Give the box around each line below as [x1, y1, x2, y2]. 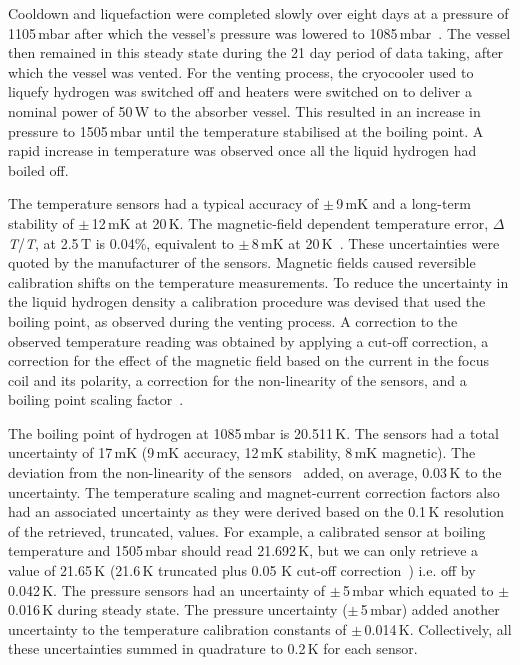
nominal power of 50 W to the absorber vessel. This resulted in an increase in [8, 100, 481, 121]
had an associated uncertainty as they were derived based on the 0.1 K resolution [8, 501, 504, 522]
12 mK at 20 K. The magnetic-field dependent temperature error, [91, 212, 489, 233]
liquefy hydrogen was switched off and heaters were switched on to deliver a [8, 81, 472, 102]
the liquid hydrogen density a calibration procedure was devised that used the [8, 291, 486, 312]
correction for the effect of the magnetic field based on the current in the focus [8, 350, 489, 371]
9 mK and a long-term [336, 193, 471, 214]
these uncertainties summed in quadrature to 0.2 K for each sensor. [8, 638, 418, 659]
